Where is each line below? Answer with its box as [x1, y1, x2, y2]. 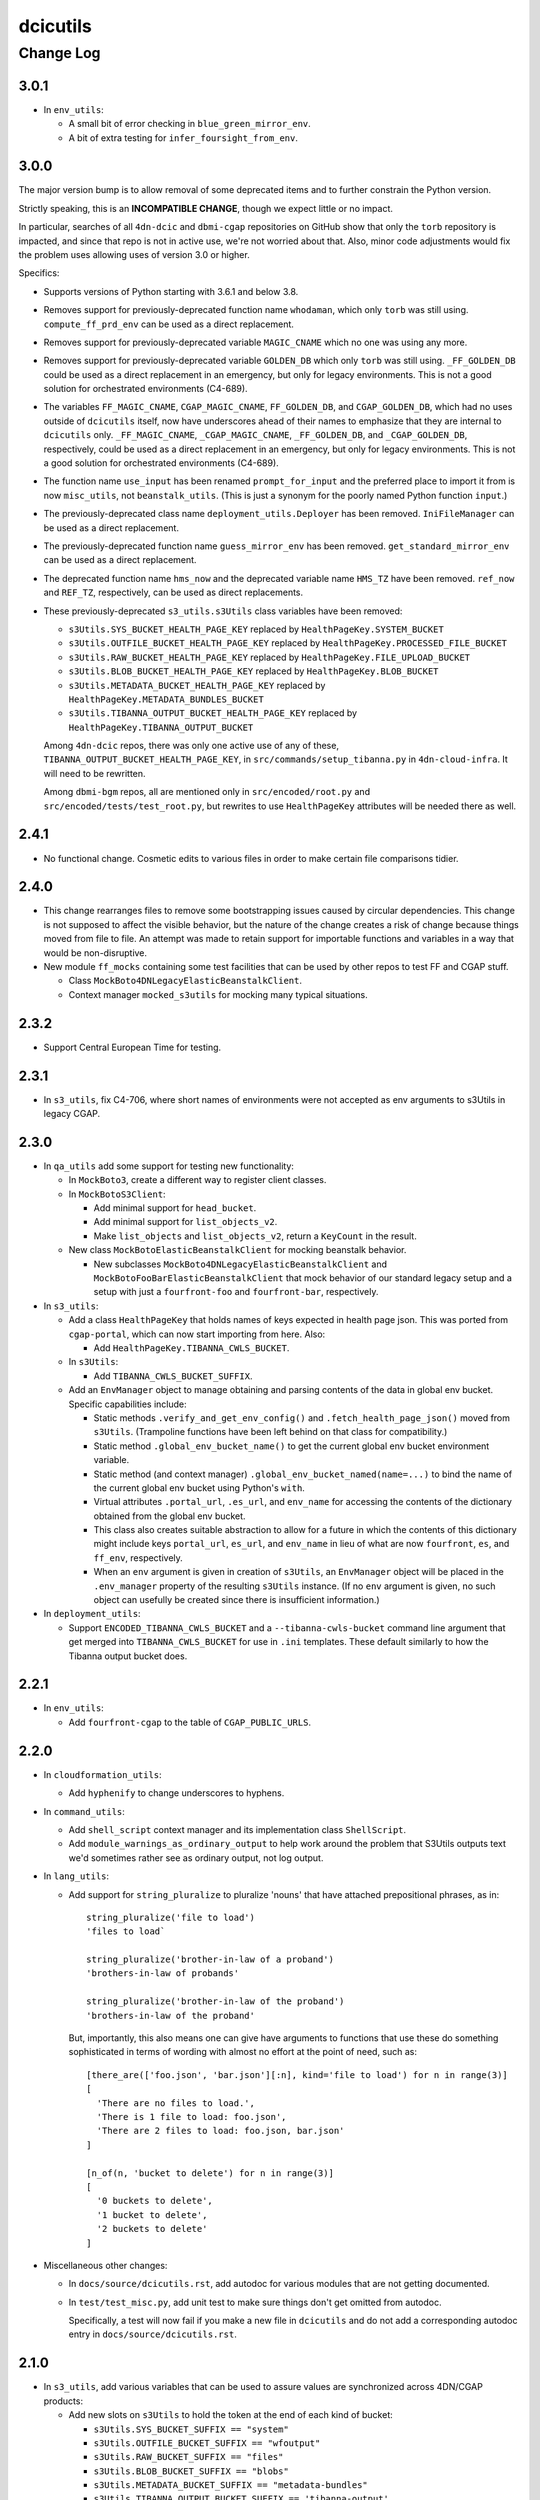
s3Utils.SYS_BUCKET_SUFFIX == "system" [93, 2423, 289, 2435]
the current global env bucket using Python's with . [93, 1481, 305, 1494]
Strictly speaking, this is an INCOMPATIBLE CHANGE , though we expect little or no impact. [18, 202, 394, 214]
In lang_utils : [43, 1870, 110, 1882]
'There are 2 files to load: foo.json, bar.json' [96, 2125, 345, 2137]
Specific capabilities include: [68, 1398, 187, 1410]
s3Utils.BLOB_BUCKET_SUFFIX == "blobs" [93, 2465, 289, 2477]
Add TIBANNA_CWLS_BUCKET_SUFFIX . [93, 1370, 253, 1382]
